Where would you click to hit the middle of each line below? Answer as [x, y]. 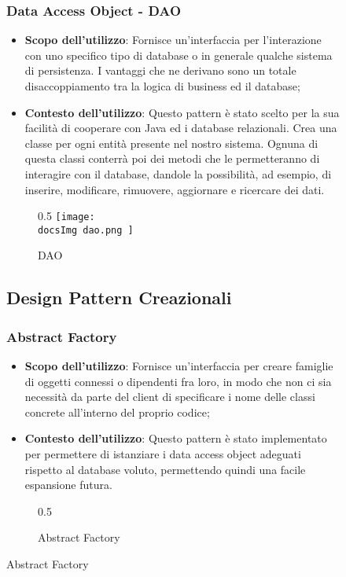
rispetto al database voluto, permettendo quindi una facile [165, 469]
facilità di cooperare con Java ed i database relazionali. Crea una [181, 128]
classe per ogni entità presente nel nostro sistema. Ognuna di [171, 143]
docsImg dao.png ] [86, 230]
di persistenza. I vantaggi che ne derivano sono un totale [160, 70]
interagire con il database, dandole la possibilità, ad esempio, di [178, 173]
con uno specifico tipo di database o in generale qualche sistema [179, 55]
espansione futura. [68, 485]
